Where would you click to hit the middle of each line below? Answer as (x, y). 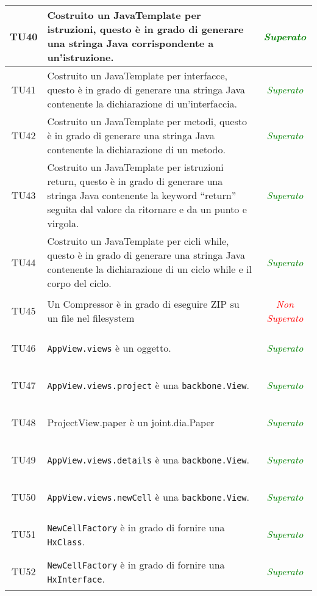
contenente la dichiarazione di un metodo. (136, 149)
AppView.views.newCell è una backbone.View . (148, 497)
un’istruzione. (80, 57)
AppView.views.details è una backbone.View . (148, 460)
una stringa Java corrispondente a (130, 43)
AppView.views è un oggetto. (109, 348)
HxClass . (66, 541)
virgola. (63, 223)
